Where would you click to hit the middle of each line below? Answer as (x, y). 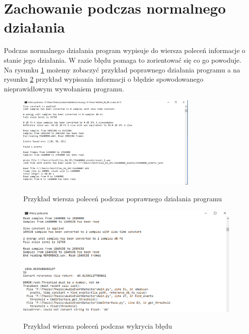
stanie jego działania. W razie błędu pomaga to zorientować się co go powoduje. (123, 60)
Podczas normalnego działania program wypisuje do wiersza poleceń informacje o (125, 50)
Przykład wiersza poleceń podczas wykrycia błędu (98, 325)
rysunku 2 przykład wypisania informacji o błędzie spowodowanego (104, 79)
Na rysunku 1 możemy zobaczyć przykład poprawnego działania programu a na (122, 69)
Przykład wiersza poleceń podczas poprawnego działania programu (123, 198)
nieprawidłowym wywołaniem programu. (64, 88)
